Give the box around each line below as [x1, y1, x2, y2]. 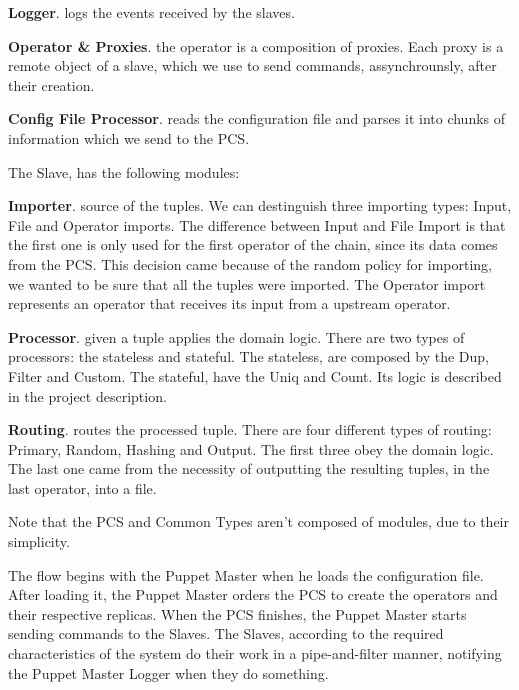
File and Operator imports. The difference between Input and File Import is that [8, 214, 506, 235]
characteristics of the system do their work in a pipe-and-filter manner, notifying [8, 643, 502, 664]
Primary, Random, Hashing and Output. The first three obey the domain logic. [8, 438, 494, 459]
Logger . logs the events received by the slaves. [8, 2, 295, 22]
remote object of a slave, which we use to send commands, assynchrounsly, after [8, 55, 497, 76]
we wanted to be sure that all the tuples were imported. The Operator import [8, 273, 486, 294]
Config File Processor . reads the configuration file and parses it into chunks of [8, 108, 506, 129]
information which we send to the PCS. [8, 127, 250, 148]
